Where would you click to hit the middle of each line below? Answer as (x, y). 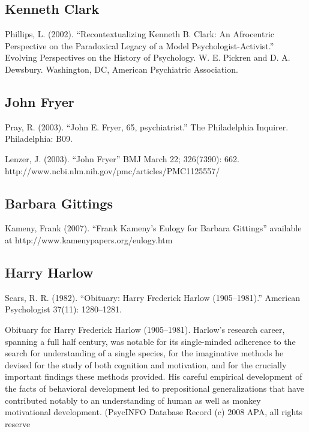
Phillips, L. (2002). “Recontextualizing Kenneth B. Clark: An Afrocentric (140, 34)
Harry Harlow (49, 272)
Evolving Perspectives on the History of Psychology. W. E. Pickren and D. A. (148, 57)
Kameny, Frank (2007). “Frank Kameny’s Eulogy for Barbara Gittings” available (153, 228)
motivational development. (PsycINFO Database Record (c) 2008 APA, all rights (154, 412)
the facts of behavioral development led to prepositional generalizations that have (154, 388)
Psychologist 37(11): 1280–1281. (63, 309)
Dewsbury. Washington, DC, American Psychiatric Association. (121, 69)
